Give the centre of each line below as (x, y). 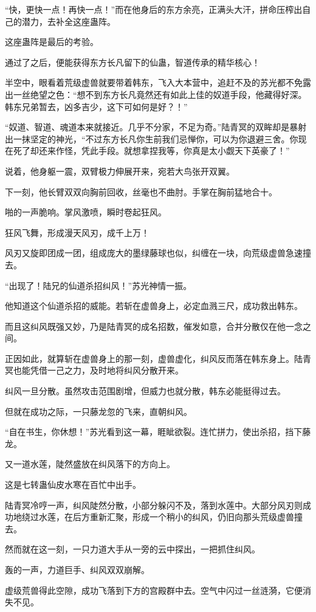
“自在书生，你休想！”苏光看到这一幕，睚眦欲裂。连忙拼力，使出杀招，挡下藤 (158, 432)
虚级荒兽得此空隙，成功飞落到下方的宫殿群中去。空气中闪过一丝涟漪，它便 (154, 590)
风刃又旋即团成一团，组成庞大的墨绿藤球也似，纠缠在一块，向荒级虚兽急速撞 (158, 253)
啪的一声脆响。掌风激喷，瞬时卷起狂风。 (86, 212)
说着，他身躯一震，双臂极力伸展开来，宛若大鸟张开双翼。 (120, 171)
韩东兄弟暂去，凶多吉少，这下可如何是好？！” (96, 106)
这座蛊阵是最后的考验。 (52, 42)
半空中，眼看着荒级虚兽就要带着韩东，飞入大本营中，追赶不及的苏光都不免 (154, 82)
